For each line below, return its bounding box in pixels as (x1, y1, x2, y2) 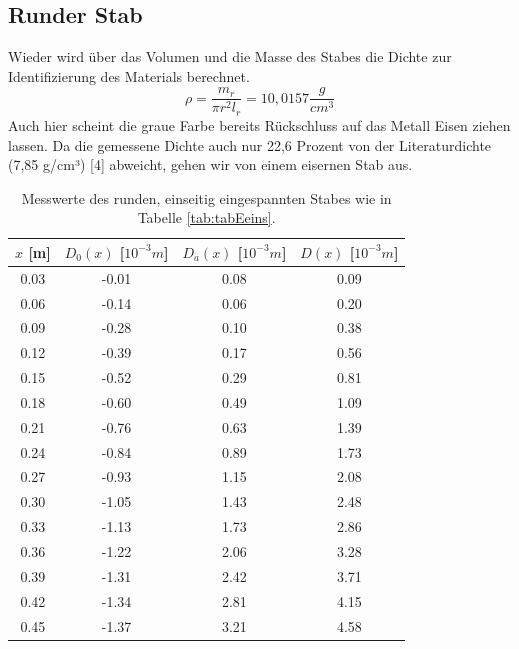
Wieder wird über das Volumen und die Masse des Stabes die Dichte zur (8, 46, 452, 67)
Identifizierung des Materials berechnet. (8, 65, 250, 86)
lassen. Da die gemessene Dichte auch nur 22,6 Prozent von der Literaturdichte (8, 134, 492, 155)
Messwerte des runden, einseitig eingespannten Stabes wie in (21, 187, 392, 208)
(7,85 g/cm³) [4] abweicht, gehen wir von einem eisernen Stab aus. (8, 154, 413, 175)
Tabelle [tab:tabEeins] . (137, 207, 276, 228)
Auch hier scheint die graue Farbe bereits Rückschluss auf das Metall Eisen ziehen (8, 114, 511, 135)
